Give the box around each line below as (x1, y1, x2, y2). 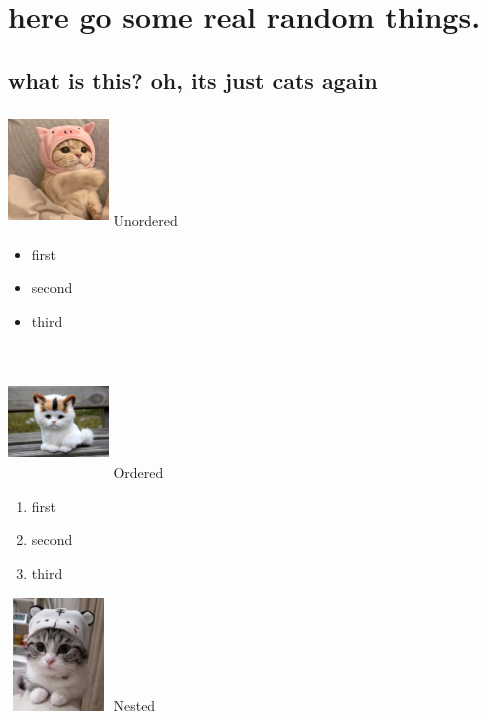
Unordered (113, 209, 178, 230)
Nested (113, 695, 156, 716)
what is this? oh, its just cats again (8, 64, 378, 95)
